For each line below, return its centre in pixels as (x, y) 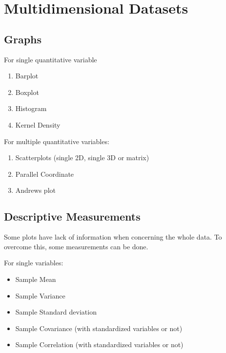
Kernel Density (38, 124)
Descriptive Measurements (72, 216)
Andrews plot (35, 190)
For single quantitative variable (51, 59)
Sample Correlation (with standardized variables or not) (99, 344)
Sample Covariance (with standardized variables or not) (99, 328)
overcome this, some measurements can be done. (76, 246)
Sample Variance (40, 295)
